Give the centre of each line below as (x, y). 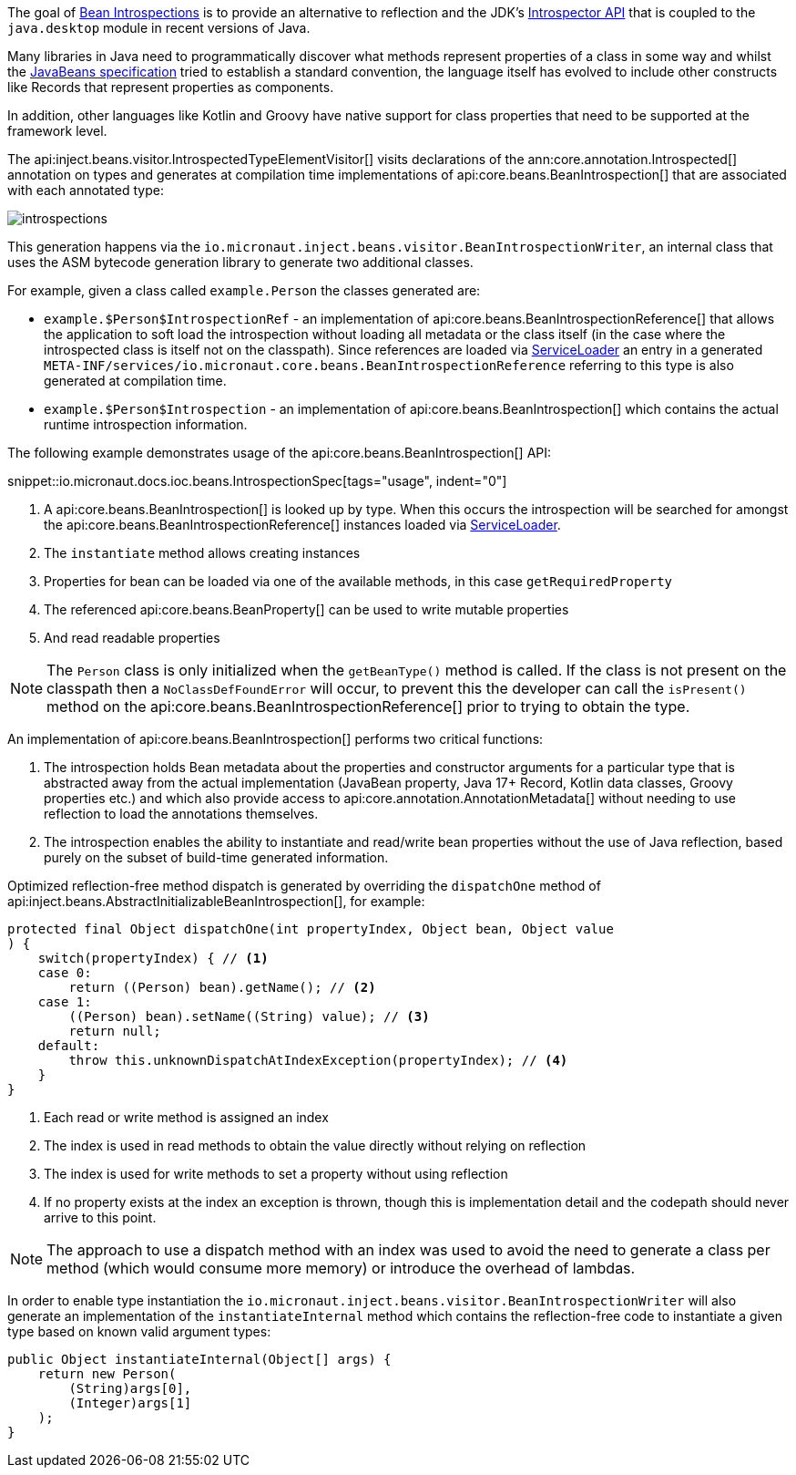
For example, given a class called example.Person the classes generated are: (244, 290)
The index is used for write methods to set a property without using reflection (276, 1174)
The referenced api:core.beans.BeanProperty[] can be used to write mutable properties (306, 609)
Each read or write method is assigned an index (186, 1117)
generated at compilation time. (135, 381)
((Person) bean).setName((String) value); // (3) (249, 1016)
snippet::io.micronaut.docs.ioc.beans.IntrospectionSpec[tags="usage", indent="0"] (257, 481)
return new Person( (107, 1374)
